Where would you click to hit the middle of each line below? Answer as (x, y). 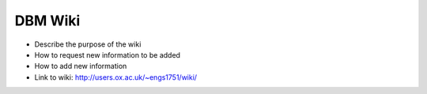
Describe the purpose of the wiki (88, 44)
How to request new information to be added (108, 55)
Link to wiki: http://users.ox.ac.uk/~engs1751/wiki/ (116, 77)
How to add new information (81, 66)
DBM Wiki (47, 21)
